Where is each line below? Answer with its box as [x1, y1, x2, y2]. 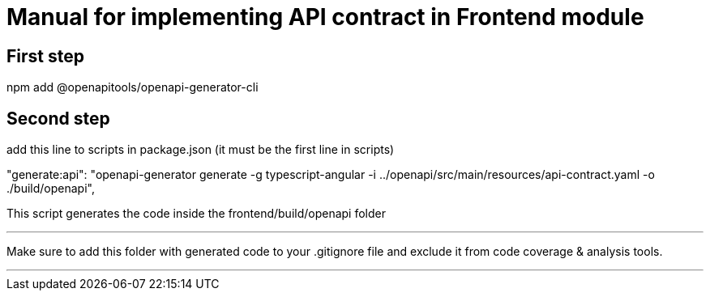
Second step [6, 108, 110, 129]
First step [6, 45, 84, 66]
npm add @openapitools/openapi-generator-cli [6, 80, 259, 95]
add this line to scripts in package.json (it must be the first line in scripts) [6, 142, 395, 157]
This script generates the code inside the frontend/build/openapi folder [6, 206, 387, 221]
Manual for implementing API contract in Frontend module [6, 3, 644, 31]
